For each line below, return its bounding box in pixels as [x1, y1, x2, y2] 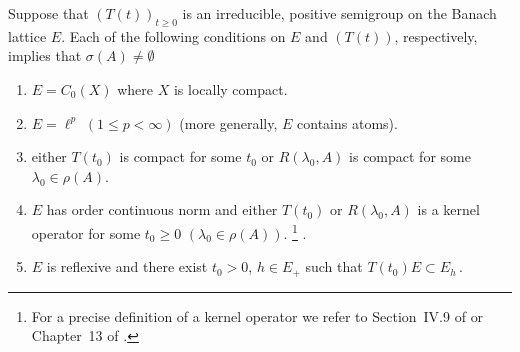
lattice [8, 25, 47, 46]
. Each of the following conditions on [61, 25, 286, 46]
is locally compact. [173, 78, 288, 99]
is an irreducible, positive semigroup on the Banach [182, 3, 497, 23]
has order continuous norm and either [46, 199, 278, 220]
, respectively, [394, 25, 478, 46]
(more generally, [179, 112, 278, 133]
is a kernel [417, 199, 480, 220]
